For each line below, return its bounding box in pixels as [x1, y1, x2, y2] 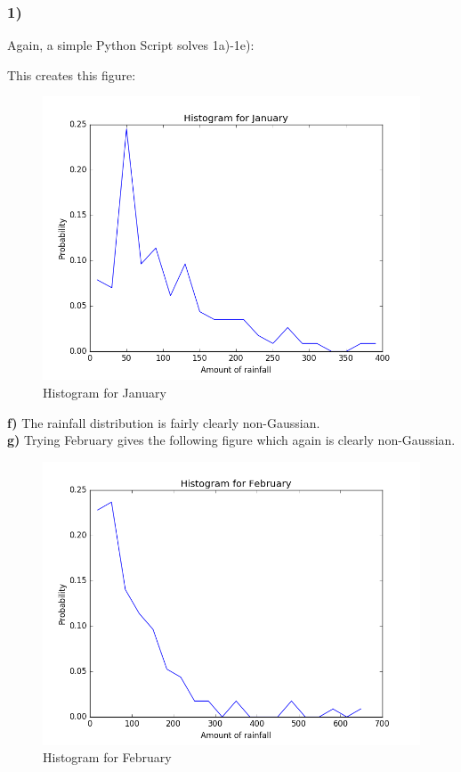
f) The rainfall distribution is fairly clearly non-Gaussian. [7, 413, 320, 431]
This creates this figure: [7, 65, 136, 84]
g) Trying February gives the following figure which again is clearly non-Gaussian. [7, 431, 456, 449]
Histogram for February [43, 748, 172, 767]
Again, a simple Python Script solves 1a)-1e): [7, 36, 255, 54]
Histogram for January [43, 383, 166, 401]
